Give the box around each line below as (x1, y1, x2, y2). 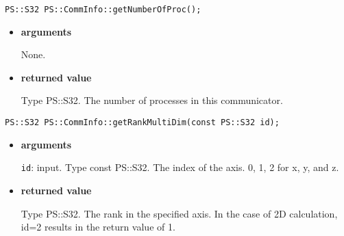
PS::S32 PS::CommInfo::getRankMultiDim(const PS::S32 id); (5, 118, 280, 128)
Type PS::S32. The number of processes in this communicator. (21, 93, 283, 107)
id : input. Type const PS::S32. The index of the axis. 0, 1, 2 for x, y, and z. (21, 160, 339, 174)
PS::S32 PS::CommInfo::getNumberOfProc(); (5, 5, 201, 14)
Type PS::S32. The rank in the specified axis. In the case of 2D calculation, (21, 206, 338, 220)
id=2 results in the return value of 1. (21, 220, 175, 234)
